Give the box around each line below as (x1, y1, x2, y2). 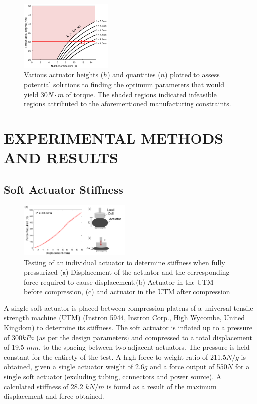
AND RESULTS (4, 147, 118, 168)
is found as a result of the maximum (106, 381, 217, 391)
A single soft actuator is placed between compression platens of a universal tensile (4, 303, 253, 313)
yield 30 (24, 89, 48, 99)
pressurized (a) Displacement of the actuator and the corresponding (24, 267, 230, 277)
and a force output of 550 (150, 361, 227, 372)
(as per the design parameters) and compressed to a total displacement (36, 332, 252, 342)
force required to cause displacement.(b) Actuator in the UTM (24, 276, 214, 287)
